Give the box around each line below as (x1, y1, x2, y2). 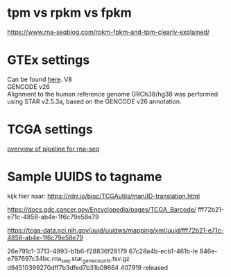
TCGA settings (7, 121, 94, 137)
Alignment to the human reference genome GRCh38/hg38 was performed (7, 90, 219, 98)
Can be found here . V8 (7, 75, 73, 83)
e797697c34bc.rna (7, 254, 62, 262)
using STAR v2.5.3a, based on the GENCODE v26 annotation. (7, 97, 182, 106)
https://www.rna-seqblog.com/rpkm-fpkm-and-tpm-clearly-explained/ (7, 28, 210, 36)
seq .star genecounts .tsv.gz (61, 254, 130, 265)
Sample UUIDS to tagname (7, 169, 162, 185)
